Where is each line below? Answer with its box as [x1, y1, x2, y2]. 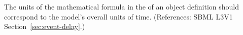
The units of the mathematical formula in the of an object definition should [4, 1, 239, 11]
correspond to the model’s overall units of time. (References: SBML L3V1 [4, 11, 233, 21]
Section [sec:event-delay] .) [4, 21, 85, 31]
